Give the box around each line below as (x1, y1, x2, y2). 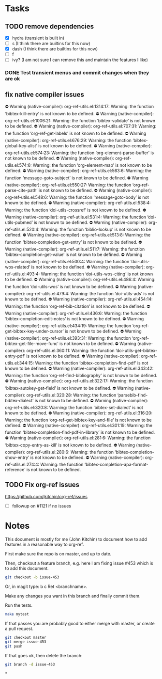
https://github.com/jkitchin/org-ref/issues (5, 493, 88, 499)
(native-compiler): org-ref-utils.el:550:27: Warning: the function (5, 182, 132, 188)
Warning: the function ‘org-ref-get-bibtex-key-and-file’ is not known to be (5, 417, 152, 423)
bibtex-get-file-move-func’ (5, 341, 59, 347)
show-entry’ (5, 455, 29, 460)
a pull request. (5, 626, 34, 632)
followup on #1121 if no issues (12, 503, 72, 509)
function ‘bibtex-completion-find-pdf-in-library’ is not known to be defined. (5, 429, 155, 435)
